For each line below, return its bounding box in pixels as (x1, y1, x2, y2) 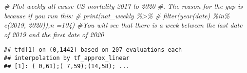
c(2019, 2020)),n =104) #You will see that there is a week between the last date (4, 20, 243, 30)
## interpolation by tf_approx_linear (4, 55, 130, 62)
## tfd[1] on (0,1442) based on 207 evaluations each (4, 46, 182, 54)
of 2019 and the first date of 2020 (4, 29, 104, 39)
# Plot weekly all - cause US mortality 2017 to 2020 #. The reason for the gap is (4, 1, 243, 11)
